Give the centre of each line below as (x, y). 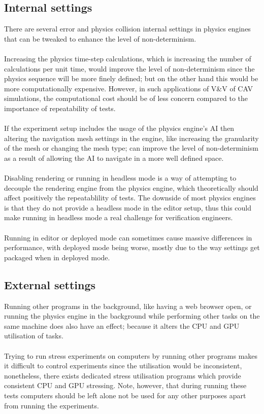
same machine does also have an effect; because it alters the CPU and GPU (122, 325)
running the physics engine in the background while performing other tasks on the (132, 316)
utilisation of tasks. (34, 336)
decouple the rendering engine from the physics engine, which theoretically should (131, 187)
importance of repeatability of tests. (60, 108)
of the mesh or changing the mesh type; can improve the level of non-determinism (131, 148)
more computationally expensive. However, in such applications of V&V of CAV (128, 88)
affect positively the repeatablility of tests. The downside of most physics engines (130, 198)
